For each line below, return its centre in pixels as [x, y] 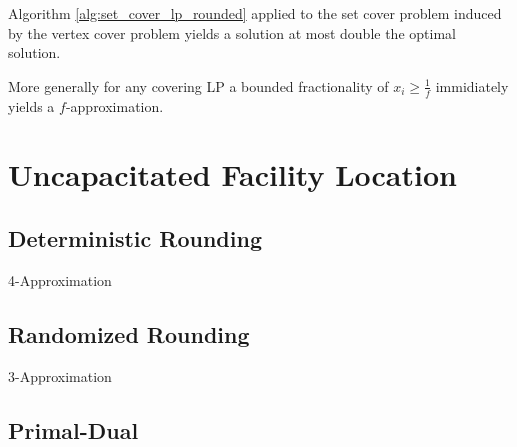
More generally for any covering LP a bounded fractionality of [198, 85]
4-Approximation [60, 279]
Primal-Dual [73, 429]
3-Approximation [60, 375]
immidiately [472, 85]
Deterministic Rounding [135, 237]
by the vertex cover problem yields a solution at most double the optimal [232, 32]
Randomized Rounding [129, 333]
